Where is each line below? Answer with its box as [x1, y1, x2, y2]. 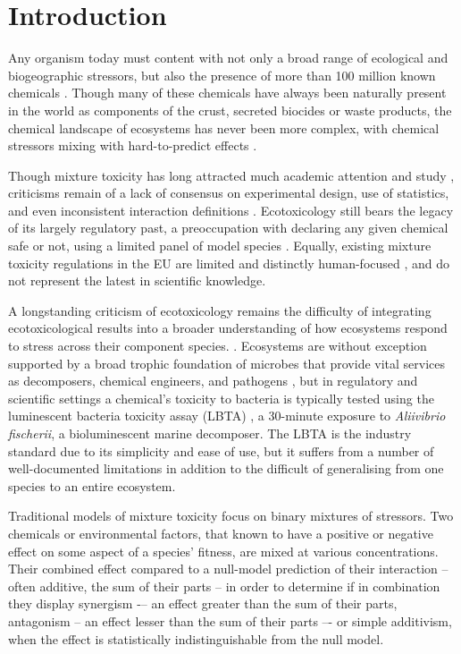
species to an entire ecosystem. [8, 476, 176, 495]
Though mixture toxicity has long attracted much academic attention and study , [8, 166, 455, 184]
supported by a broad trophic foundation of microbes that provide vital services [8, 353, 446, 372]
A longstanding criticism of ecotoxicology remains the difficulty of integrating [8, 301, 432, 319]
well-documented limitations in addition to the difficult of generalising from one [8, 459, 444, 478]
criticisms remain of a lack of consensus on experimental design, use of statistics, [8, 183, 449, 202]
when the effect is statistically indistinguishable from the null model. [8, 629, 384, 648]
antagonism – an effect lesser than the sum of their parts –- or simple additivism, [8, 611, 452, 630]
